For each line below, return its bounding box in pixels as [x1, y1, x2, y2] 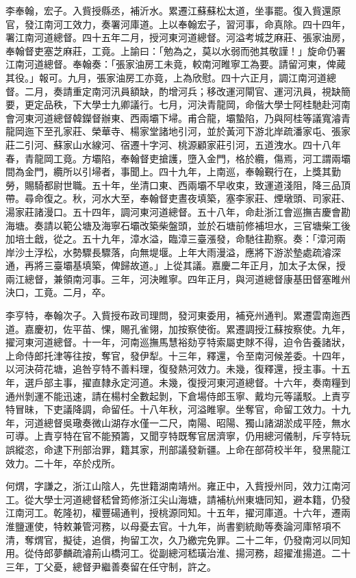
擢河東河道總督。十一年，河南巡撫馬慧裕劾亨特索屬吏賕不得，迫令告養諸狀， [5, 335, 351, 349]
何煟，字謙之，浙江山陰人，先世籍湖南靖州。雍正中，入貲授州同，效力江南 [5, 479, 341, 493]
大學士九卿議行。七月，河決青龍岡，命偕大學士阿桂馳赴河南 [81, 97, 351, 112]
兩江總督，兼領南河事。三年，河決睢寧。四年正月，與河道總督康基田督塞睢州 [5, 271, 351, 286]
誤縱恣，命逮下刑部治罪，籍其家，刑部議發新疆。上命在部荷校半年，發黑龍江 [5, 442, 351, 456]
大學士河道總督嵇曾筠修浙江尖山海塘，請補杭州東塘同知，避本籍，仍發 [34, 492, 351, 506]
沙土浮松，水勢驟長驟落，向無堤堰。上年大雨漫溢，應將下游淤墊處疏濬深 [14, 244, 341, 259]
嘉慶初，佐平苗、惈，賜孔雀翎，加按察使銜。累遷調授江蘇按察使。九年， [24, 321, 351, 336]
